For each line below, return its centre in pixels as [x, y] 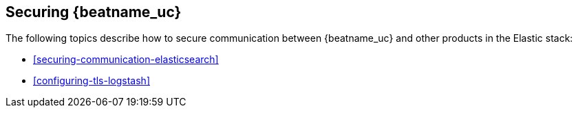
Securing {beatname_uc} [94, 12]
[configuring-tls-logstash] [92, 81]
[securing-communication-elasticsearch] [126, 60]
